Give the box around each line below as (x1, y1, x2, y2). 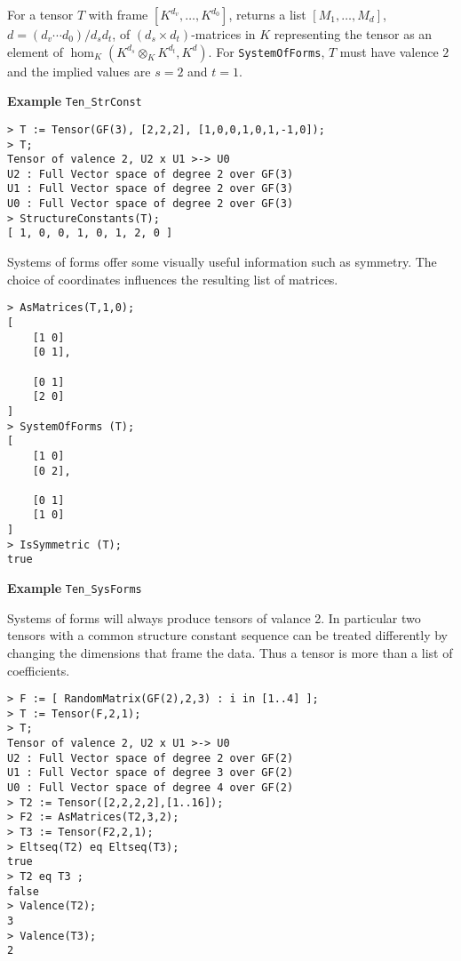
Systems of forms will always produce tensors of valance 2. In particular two (7, 608, 421, 627)
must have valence (339, 42, 439, 60)
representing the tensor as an (274, 25, 433, 43)
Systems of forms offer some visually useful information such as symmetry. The (7, 252, 437, 271)
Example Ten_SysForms (7, 579, 142, 597)
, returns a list (228, 5, 306, 23)
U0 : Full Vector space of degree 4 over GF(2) (7, 781, 294, 795)
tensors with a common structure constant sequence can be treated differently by (7, 626, 448, 645)
